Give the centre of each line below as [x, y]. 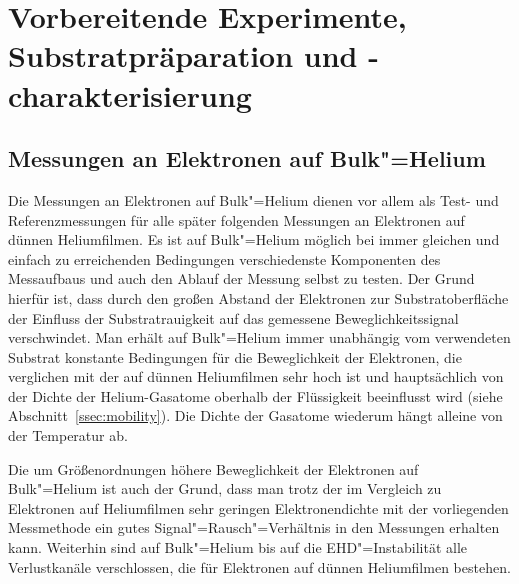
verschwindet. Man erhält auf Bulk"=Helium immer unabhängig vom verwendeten [259, 337]
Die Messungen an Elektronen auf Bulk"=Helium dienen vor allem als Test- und [253, 199]
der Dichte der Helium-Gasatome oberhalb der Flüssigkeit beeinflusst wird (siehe [255, 395]
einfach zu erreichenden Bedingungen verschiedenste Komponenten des [224, 258]
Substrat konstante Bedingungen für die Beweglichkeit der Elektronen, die [235, 356]
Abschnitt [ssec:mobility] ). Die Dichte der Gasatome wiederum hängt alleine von [255, 415]
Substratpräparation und [183, 55]
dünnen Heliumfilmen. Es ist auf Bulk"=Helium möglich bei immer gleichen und [254, 239]
